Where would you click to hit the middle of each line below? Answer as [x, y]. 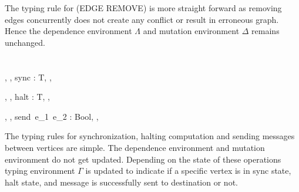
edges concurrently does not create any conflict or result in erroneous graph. [142, 19]
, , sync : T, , [28, 77]
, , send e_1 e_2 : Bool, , [52, 116]
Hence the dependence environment [68, 31]
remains [266, 31]
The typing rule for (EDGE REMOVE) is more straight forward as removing [143, 8]
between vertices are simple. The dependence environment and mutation [135, 147]
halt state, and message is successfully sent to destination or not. [121, 182]
